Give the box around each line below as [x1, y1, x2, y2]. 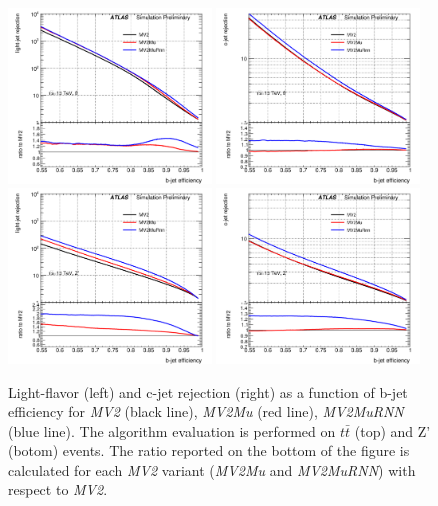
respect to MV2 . [8, 479, 108, 500]
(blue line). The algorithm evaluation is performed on [8, 420, 336, 441]
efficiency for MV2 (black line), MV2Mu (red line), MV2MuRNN [8, 401, 404, 422]
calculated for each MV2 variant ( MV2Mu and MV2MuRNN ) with [8, 459, 416, 480]
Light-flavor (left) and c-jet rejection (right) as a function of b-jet [8, 381, 408, 402]
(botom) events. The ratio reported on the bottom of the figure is [8, 440, 410, 461]
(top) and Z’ [354, 420, 431, 441]
